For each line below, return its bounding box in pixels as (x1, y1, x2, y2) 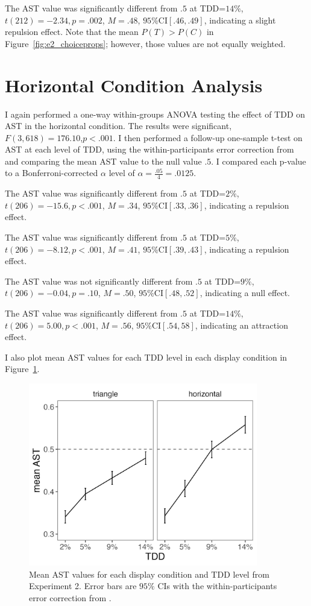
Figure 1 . (5, 362, 40, 375)
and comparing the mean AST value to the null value (5, 154, 202, 167)
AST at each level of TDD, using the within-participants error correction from (5, 143, 294, 156)
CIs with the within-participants (157, 579, 277, 592)
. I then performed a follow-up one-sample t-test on (113, 131, 303, 144)
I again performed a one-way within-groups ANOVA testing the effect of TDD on (5, 107, 306, 120)
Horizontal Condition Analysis (5, 72, 263, 97)
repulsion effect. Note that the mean (5, 25, 139, 38)
